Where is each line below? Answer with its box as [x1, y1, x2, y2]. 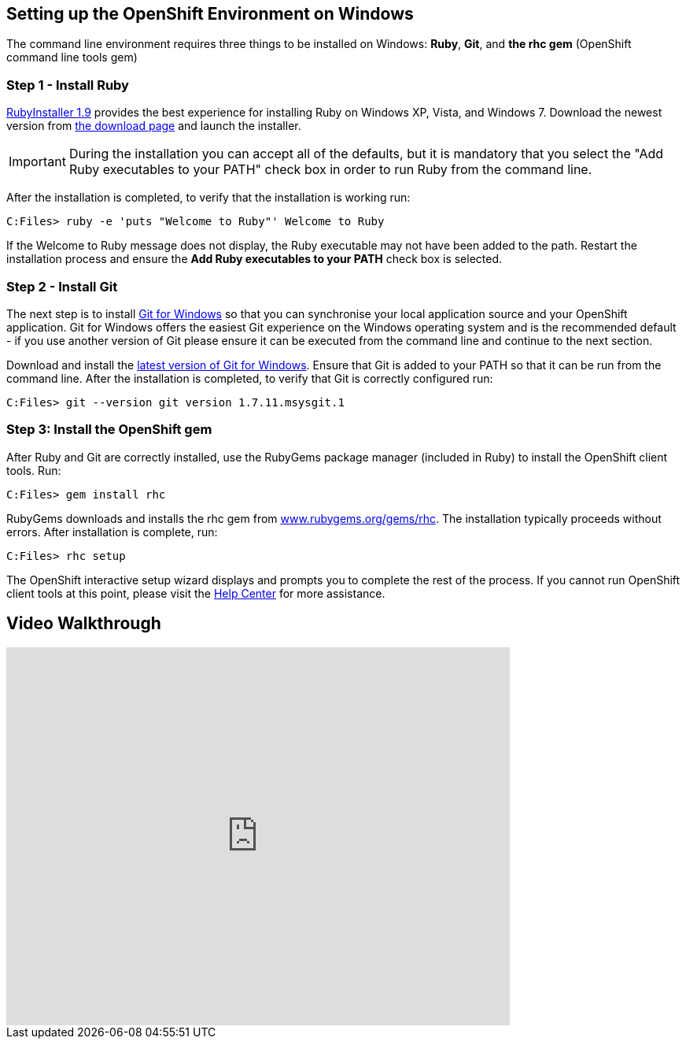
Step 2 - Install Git [6, 278, 118, 295]
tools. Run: [6, 463, 61, 477]
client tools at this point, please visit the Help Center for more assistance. [6, 586, 385, 600]
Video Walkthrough [6, 613, 161, 634]
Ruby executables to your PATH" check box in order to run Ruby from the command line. [68, 161, 592, 178]
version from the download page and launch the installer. [6, 119, 301, 133]
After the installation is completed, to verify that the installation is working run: [6, 191, 411, 205]
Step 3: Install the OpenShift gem [6, 421, 212, 438]
